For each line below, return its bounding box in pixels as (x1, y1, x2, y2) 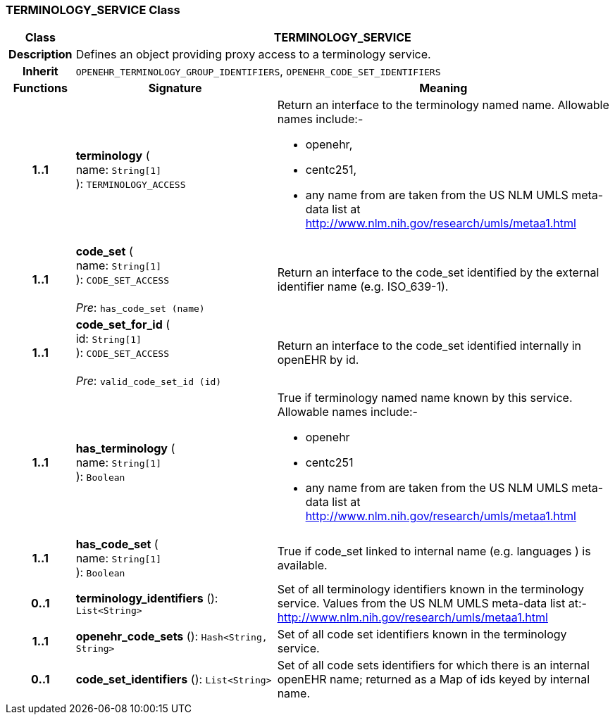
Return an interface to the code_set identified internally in (277, 339, 581, 353)
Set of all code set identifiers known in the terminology (277, 627, 567, 642)
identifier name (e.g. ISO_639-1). (277, 279, 449, 294)
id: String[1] (75, 331, 142, 346)
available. (277, 558, 328, 573)
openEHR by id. (277, 353, 359, 367)
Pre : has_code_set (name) (75, 301, 205, 315)
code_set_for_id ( (75, 317, 170, 332)
